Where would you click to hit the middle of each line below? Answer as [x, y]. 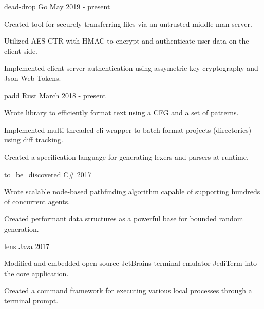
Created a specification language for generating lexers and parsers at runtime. [126, 157]
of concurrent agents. [37, 201]
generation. [22, 228]
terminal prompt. [31, 300]
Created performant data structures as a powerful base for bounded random [124, 219]
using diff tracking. [34, 140]
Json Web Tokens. [33, 78]
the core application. [36, 273]
